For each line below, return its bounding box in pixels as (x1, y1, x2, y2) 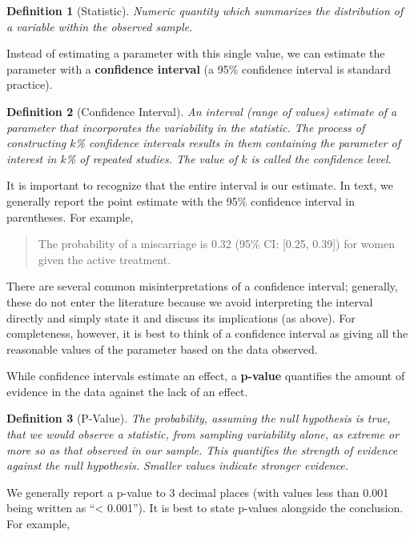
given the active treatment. (38, 250, 171, 267)
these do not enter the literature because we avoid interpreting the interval (6, 293, 373, 310)
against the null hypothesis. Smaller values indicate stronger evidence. (6, 457, 349, 474)
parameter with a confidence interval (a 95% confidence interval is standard (6, 60, 392, 77)
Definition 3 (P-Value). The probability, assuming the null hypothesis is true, (6, 410, 391, 427)
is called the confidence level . (251, 150, 392, 166)
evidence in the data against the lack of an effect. (6, 383, 248, 399)
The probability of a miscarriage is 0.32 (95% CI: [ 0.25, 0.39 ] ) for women (38, 235, 396, 252)
